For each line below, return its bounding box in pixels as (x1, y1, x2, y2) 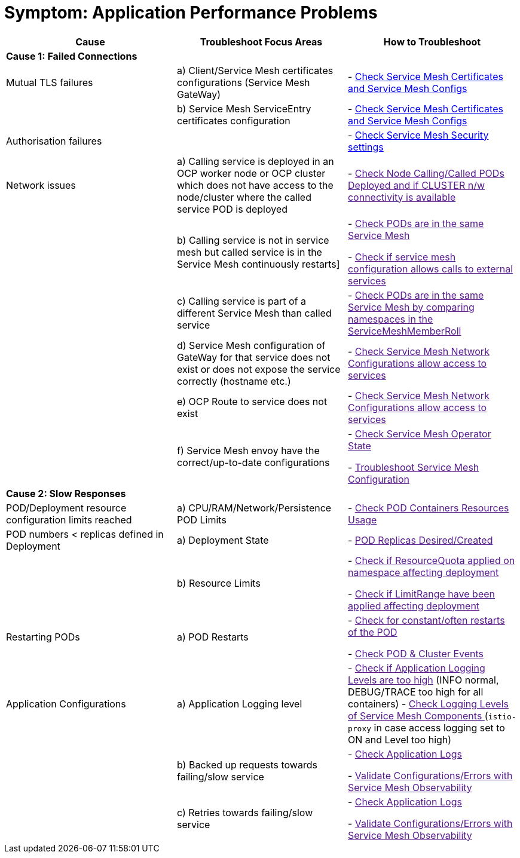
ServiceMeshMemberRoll (347, 324, 461, 337)
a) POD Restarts (176, 630, 249, 643)
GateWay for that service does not (176, 351, 331, 363)
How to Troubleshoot (383, 35, 481, 48)
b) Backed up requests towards (176, 758, 317, 771)
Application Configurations (6, 697, 126, 710)
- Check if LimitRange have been (347, 587, 495, 600)
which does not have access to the (176, 179, 334, 191)
